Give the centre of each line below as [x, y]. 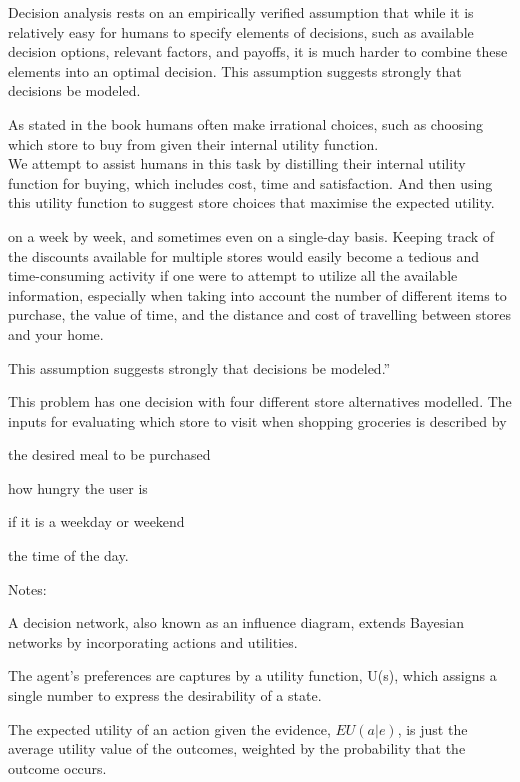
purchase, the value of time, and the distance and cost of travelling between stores [259, 314]
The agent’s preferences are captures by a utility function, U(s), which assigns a [252, 675]
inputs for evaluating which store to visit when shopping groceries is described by [257, 420]
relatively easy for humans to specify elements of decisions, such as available [241, 31]
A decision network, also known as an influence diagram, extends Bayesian [236, 622]
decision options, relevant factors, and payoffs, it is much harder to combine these [258, 51]
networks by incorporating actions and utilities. [153, 641]
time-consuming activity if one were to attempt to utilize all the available [233, 275]
